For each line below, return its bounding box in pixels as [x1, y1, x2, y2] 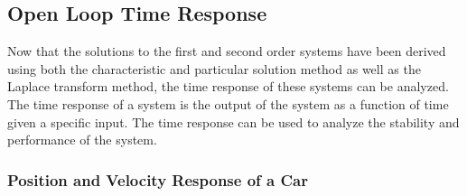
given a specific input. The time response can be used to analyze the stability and [7, 112, 460, 131]
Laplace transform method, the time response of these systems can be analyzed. [7, 77, 449, 96]
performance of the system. [7, 130, 157, 149]
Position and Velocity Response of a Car [7, 168, 308, 191]
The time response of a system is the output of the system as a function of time [7, 94, 449, 113]
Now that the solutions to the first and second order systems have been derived [7, 42, 446, 61]
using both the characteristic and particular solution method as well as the [7, 59, 421, 78]
